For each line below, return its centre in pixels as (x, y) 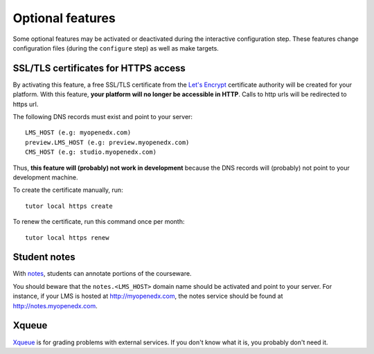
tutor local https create (69, 206)
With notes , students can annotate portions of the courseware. (102, 274)
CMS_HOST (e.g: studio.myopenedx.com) (91, 152)
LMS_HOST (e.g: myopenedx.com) (78, 133)
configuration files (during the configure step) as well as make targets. (116, 48)
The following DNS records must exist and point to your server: (103, 117)
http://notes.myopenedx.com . (55, 306)
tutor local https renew (67, 238)
